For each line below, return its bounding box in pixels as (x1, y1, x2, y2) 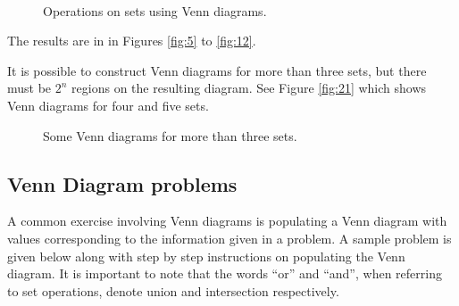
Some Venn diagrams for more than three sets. (43, 126, 297, 145)
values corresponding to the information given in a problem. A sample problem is (7, 228, 452, 247)
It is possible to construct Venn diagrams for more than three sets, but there (7, 61, 427, 79)
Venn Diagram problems (7, 170, 238, 197)
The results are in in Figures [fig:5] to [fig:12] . (7, 31, 256, 50)
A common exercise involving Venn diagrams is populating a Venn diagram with (7, 211, 447, 230)
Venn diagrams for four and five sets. (7, 95, 209, 114)
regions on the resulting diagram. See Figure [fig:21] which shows (71, 79, 427, 97)
